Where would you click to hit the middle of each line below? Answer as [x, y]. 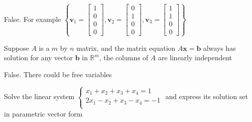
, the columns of [124, 58]
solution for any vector [39, 58]
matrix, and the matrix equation [126, 48]
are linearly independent [195, 58]
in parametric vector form [43, 113]
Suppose [17, 48]
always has [220, 48]
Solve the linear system [39, 96]
